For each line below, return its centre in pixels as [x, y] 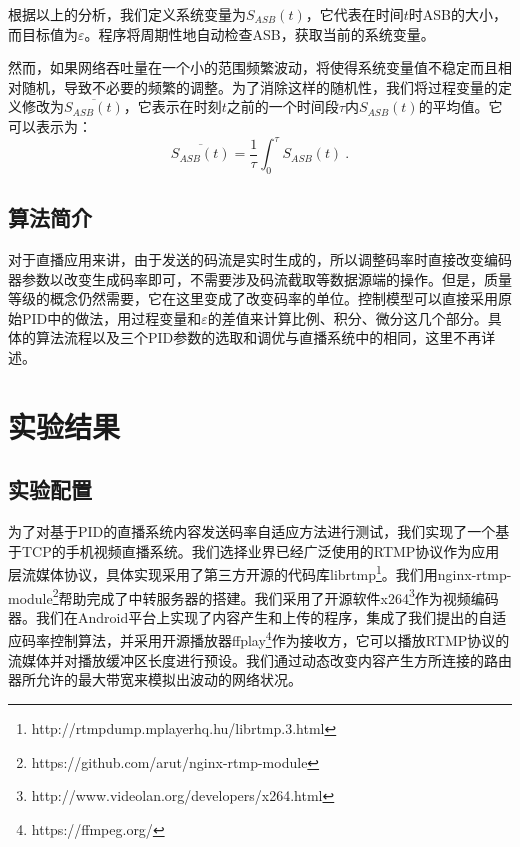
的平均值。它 [460, 106]
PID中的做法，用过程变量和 [111, 317]
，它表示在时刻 [172, 106]
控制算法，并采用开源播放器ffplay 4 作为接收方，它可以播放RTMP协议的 [279, 639]
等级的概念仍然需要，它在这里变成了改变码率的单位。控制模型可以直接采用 [253, 298]
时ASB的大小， [457, 14]
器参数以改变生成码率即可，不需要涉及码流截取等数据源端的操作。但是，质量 [260, 278]
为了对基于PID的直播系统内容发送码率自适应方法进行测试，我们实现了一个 [252, 531]
